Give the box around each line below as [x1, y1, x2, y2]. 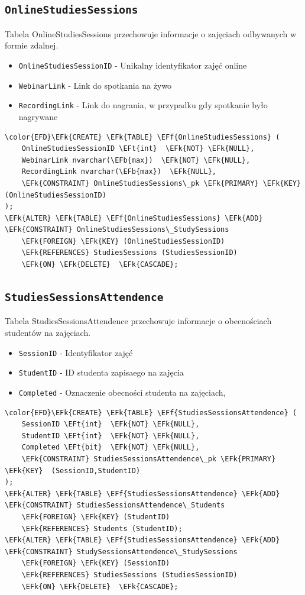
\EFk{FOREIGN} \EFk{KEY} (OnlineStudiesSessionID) [21, 237, 225, 245]
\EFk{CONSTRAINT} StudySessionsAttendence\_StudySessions [5, 547, 238, 556]
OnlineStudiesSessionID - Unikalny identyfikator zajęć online [18, 59, 247, 71]
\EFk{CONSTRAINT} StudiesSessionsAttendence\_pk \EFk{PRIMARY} [21, 454, 276, 463]
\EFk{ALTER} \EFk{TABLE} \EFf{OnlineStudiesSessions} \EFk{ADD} [5, 214, 263, 222]
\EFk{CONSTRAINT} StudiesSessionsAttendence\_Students [5, 501, 225, 510]
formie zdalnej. [5, 39, 59, 51]
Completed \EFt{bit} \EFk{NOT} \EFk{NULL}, [21, 443, 200, 452]
